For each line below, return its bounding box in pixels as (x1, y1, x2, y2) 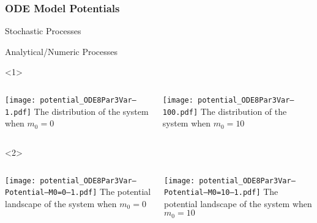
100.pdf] (162, 108, 198, 117)
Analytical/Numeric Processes (5, 45, 118, 57)
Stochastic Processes (5, 24, 81, 37)
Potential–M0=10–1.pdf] (164, 188, 261, 197)
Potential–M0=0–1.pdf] (5, 188, 97, 197)
